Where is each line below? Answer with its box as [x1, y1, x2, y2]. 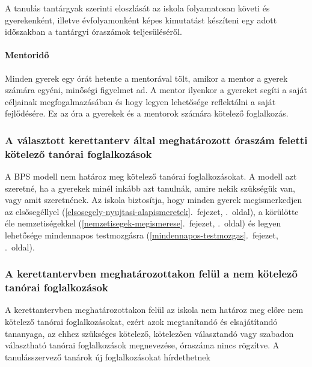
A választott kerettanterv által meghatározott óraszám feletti [5, 132, 308, 147]
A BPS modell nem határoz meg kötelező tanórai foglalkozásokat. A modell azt [5, 170, 297, 183]
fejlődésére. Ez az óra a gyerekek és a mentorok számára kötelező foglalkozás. [5, 107, 289, 120]
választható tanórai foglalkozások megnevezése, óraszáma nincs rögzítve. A [5, 339, 280, 351]
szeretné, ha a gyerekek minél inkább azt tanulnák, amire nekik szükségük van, [5, 181, 295, 194]
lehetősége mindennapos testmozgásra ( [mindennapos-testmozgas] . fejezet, [5, 229, 278, 241]
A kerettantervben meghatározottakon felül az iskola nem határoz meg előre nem [5, 303, 304, 316]
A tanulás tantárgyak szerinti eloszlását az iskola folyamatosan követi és [5, 2, 270, 14]
